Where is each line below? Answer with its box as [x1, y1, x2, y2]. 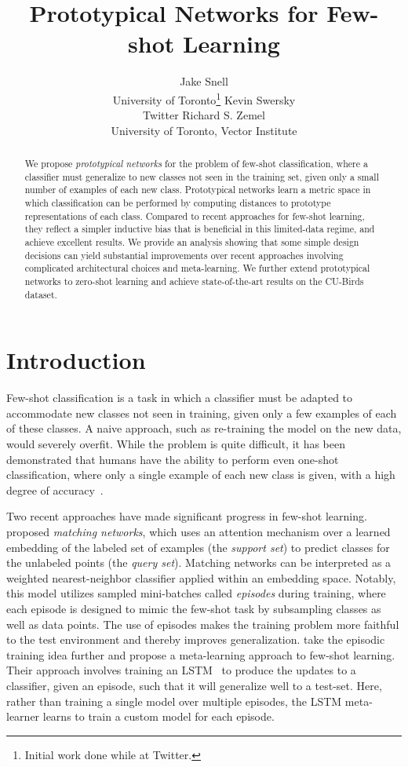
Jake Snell [180, 73, 228, 89]
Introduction [6, 344, 146, 376]
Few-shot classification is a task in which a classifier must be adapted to [6, 389, 353, 406]
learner [6, 708, 40, 725]
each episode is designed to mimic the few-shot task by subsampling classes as [6, 601, 381, 617]
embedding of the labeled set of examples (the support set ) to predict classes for [6, 539, 390, 555]
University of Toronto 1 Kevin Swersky [112, 89, 296, 108]
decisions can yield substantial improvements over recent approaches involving [24, 248, 344, 261]
